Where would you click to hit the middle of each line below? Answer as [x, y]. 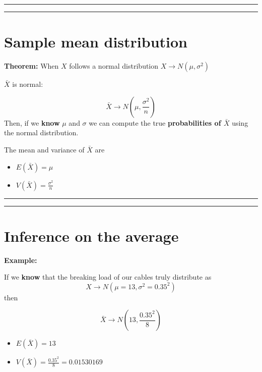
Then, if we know [32, 122]
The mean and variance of [44, 149]
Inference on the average [91, 235]
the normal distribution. [41, 132]
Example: [21, 260]
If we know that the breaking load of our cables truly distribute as [108, 277]
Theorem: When [31, 66]
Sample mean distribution [96, 42]
